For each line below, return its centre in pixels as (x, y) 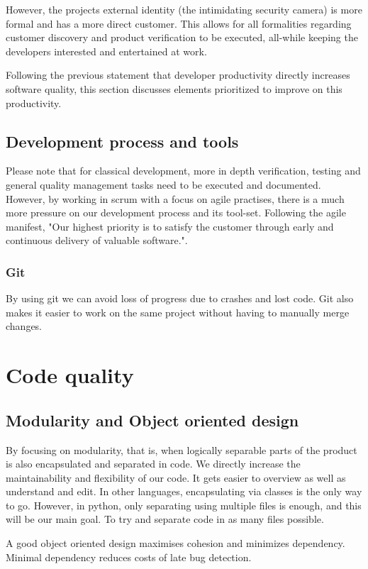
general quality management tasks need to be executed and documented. (163, 184)
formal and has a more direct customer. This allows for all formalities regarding (179, 23)
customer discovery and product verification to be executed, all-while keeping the (182, 37)
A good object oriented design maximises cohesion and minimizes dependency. (175, 543)
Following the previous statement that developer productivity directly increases (178, 75)
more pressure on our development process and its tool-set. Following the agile (176, 212)
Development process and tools (122, 141)
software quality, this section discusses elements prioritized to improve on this (174, 88)
